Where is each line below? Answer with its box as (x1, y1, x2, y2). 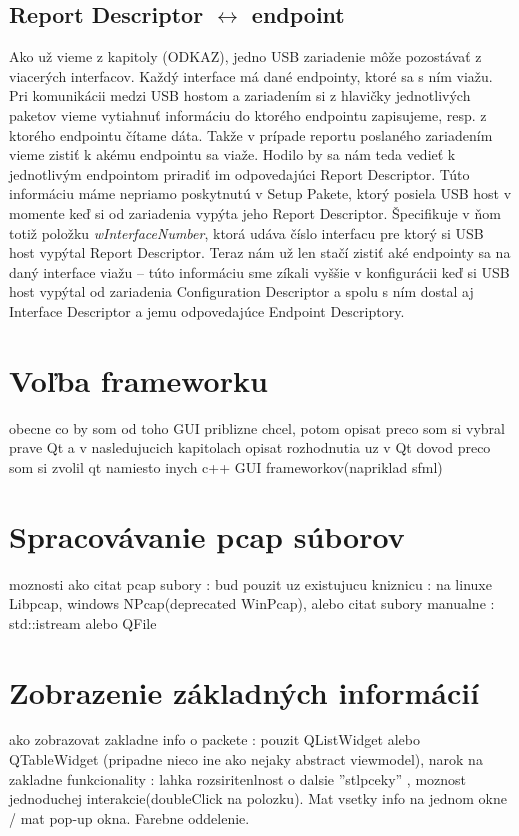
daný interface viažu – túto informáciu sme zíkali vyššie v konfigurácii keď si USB (9, 261, 510, 282)
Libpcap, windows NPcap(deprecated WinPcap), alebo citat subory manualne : (9, 593, 495, 614)
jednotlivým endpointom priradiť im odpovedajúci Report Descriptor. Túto (9, 163, 470, 184)
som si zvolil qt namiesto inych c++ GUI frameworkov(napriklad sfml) (9, 456, 443, 477)
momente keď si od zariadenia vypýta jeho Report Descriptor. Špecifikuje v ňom (9, 202, 501, 223)
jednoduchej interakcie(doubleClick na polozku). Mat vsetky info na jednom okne (9, 788, 507, 809)
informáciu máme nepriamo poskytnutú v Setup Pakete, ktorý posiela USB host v (9, 183, 512, 204)
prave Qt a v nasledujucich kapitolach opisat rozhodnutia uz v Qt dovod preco (9, 437, 491, 458)
